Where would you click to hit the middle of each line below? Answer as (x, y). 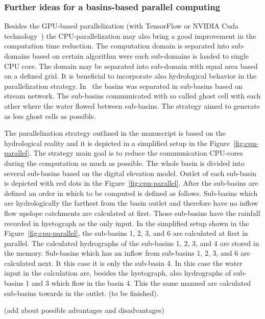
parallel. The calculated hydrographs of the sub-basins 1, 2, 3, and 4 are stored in (132, 243)
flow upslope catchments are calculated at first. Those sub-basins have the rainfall (132, 213)
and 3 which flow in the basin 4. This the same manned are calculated (141, 283)
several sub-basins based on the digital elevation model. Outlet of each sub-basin (130, 173)
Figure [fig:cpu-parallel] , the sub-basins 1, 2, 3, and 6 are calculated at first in (126, 233)
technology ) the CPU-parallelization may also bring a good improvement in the (130, 35)
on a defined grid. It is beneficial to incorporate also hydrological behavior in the (130, 76)
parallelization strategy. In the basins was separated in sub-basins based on (123, 85)
